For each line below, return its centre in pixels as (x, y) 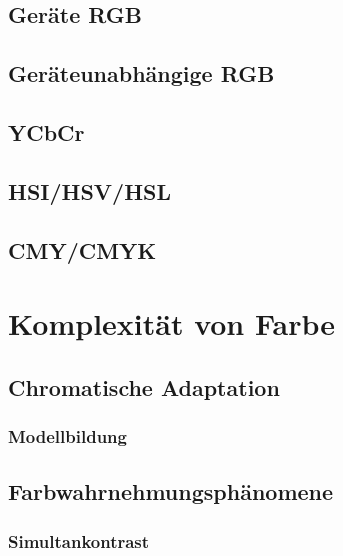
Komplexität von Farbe (172, 323)
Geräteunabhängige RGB (141, 73)
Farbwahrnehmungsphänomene (171, 491)
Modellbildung (67, 435)
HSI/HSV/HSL (90, 190)
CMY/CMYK (82, 249)
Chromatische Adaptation (144, 386)
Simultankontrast (79, 540)
